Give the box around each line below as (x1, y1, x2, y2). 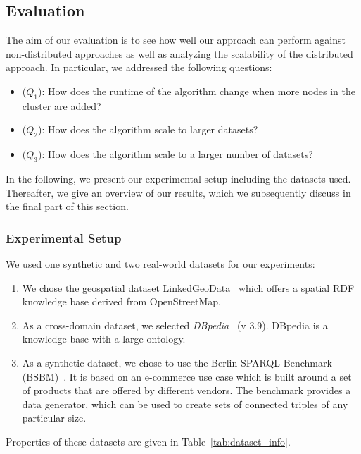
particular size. (22, 410, 87, 425)
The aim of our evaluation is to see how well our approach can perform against (6, 32, 346, 47)
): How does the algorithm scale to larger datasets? (38, 122, 258, 137)
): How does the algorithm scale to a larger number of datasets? (38, 147, 313, 161)
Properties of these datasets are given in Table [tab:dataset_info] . (6, 434, 291, 448)
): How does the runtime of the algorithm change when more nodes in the (38, 83, 355, 98)
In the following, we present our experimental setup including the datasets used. (6, 171, 351, 185)
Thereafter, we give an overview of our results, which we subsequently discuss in (6, 185, 351, 200)
